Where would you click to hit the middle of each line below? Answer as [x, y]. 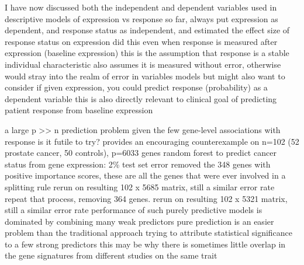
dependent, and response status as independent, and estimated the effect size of [147, 30]
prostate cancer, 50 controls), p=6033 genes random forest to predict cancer [141, 153]
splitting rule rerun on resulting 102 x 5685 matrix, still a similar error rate [140, 186]
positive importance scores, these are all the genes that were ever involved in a [145, 175]
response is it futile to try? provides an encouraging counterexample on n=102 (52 [152, 141]
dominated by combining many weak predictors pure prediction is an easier [139, 221]
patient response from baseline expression [79, 110]
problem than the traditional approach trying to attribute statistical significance [149, 233]
